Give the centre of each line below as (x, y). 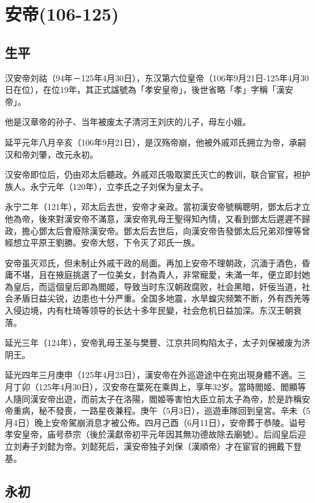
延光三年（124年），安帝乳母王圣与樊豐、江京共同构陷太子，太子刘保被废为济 (157, 343)
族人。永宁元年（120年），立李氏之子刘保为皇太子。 (107, 186)
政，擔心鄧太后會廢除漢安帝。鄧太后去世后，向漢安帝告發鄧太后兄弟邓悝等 (153, 230)
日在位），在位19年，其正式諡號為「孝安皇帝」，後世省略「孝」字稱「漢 (145, 89)
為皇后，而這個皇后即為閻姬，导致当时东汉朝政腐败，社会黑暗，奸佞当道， (153, 286)
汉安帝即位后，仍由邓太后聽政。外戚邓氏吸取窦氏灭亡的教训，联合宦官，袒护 (157, 174)
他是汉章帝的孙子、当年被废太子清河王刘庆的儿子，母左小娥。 (128, 122)
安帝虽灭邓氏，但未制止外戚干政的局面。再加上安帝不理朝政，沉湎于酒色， (153, 262)
